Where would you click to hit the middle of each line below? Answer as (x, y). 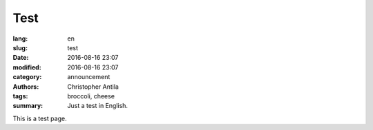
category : (27, 77)
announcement (89, 77)
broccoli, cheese (91, 96)
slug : (20, 47)
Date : (21, 58)
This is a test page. (40, 118)
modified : (27, 67)
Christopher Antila (93, 87)
